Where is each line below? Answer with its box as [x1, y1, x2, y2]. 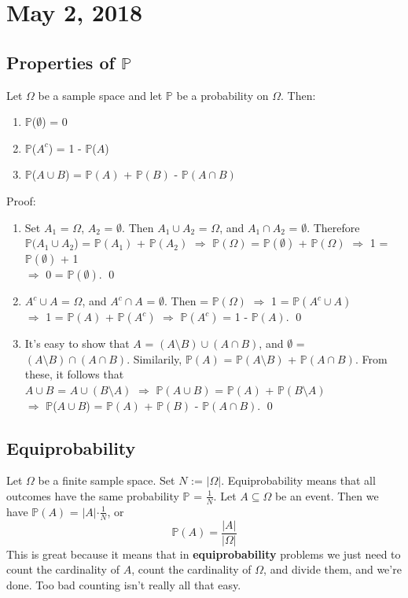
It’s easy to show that [24, 335, 130, 352]
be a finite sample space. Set [38, 472, 175, 489]
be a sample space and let [38, 87, 163, 103]
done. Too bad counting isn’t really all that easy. [6, 576, 241, 592]
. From [355, 350, 388, 367]
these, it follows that [24, 366, 124, 382]
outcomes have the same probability [6, 487, 179, 504]
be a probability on [176, 87, 269, 103]
